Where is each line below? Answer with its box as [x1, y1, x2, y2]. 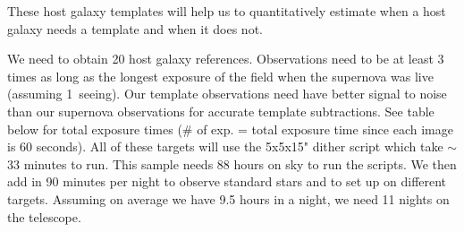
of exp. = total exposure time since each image [197, 119, 453, 138]
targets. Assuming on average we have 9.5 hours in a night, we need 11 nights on [7, 189, 450, 208]
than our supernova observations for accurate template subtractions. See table [7, 101, 434, 120]
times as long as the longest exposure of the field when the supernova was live [7, 66, 434, 85]
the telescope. [7, 207, 81, 226]
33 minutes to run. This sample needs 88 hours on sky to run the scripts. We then [7, 154, 457, 173]
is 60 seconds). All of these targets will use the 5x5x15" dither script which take [7, 137, 443, 156]
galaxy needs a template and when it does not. [7, 19, 263, 38]
